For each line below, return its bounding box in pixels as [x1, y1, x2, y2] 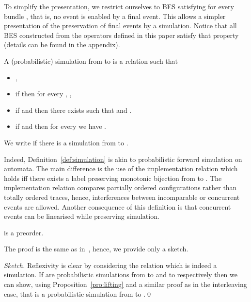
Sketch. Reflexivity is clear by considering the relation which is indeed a [4, 260, 217, 270]
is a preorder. [4, 227, 44, 237]
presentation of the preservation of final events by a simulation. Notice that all [4, 20, 237, 31]
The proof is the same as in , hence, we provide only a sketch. [4, 244, 188, 254]
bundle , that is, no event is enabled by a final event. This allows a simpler [4, 11, 226, 21]
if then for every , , [15, 89, 72, 99]
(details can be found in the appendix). [4, 39, 120, 50]
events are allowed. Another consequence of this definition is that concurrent [4, 201, 231, 212]
